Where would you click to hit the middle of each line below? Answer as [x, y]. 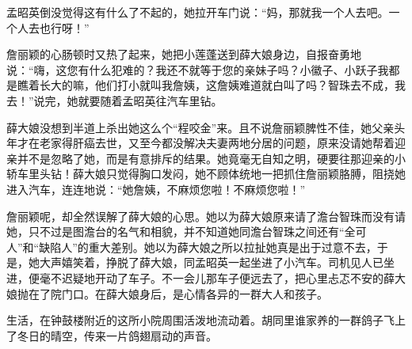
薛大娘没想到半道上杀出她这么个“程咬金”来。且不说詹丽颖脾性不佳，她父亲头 [206, 127]
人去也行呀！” [53, 27]
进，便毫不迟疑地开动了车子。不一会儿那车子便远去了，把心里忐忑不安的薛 [200, 277]
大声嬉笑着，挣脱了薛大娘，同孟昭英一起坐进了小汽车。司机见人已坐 [217, 262]
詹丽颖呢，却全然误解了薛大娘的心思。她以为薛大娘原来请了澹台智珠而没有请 [206, 216]
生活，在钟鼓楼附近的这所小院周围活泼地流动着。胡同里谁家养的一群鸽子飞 [200, 320]
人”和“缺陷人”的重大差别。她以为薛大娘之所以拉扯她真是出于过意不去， [192, 247]
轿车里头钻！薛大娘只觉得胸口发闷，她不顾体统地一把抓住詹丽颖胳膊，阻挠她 [206, 174]
